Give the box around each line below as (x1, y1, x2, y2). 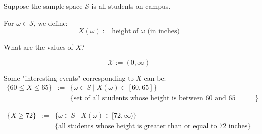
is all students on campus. (91, 1, 171, 11)
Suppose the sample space (4, 1, 83, 11)
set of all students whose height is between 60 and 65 (73, 95, 236, 102)
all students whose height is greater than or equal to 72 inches (58, 123, 248, 130)
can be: (144, 72, 166, 83)
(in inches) (147, 28, 180, 35)
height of (112, 28, 139, 35)
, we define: (33, 17, 68, 28)
